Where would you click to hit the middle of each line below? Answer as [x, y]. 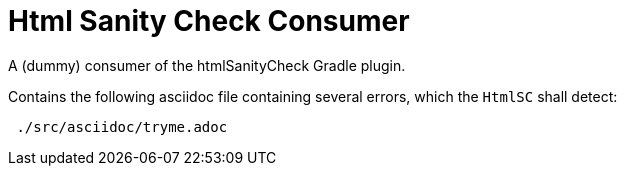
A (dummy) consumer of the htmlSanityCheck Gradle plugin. [207, 65]
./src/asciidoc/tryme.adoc [122, 126]
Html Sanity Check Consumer [209, 21]
